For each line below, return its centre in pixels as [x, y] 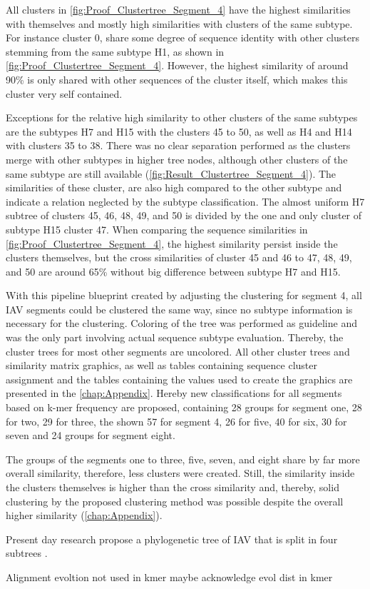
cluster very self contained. [64, 93]
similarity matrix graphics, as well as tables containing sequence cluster [161, 365]
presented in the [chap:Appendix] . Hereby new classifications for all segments [174, 393]
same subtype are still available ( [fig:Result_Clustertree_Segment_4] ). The [171, 173]
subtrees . [27, 553]
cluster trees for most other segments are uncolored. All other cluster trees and [178, 351]
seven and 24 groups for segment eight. [91, 435]
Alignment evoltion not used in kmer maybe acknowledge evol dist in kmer [169, 577]
